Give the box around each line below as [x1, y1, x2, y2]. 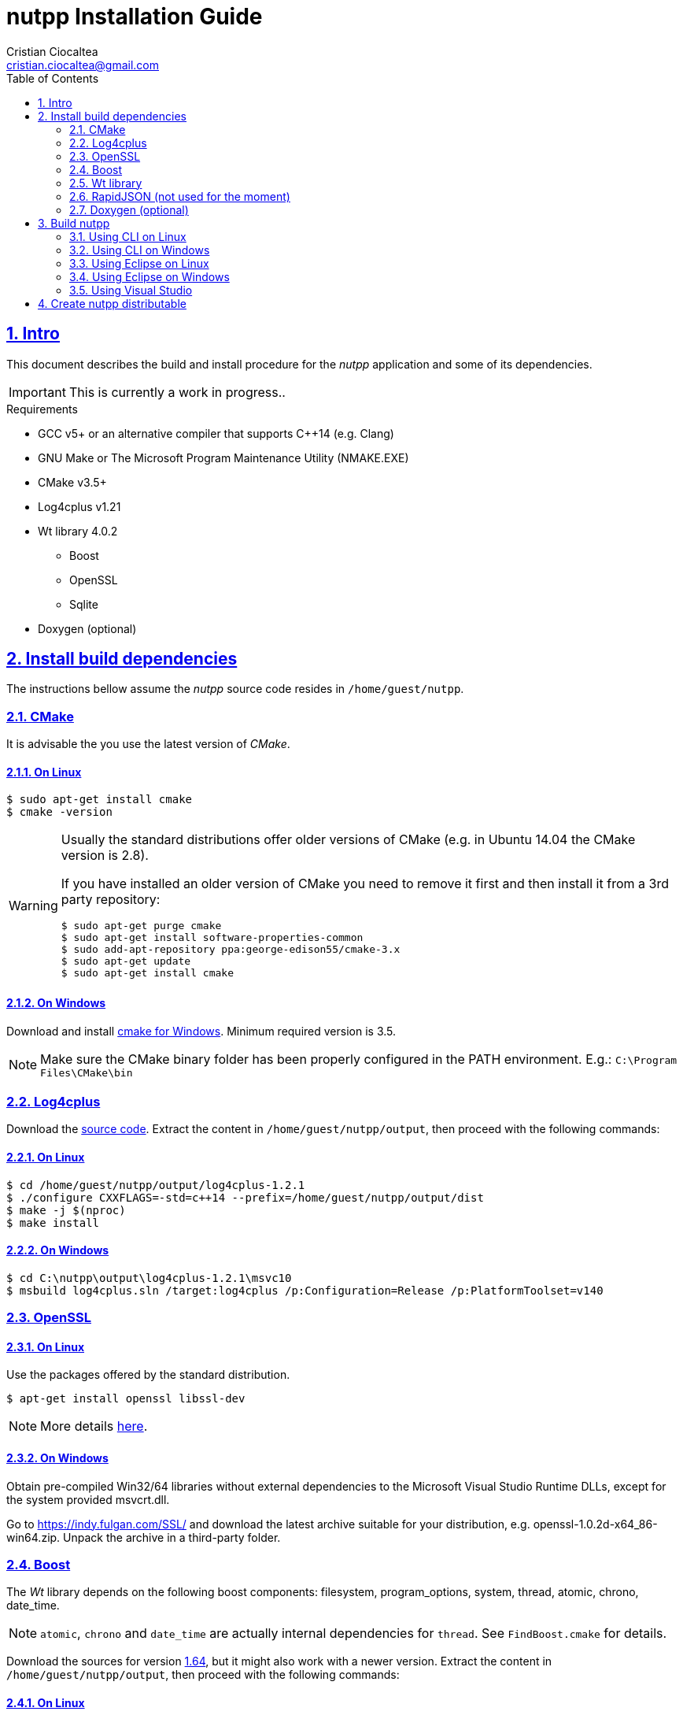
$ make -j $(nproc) [6, 1203, 126, 1217]
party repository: [61, 891, 161, 908]
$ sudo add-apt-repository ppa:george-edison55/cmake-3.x [61, 943, 401, 956]
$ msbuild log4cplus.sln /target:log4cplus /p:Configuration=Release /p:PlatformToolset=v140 [6, 1283, 604, 1297]
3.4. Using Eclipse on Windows [69, 269, 230, 283]
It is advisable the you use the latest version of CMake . [6, 737, 290, 751]
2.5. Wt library [69, 176, 142, 190]
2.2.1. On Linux [6, 1150, 85, 1164]
